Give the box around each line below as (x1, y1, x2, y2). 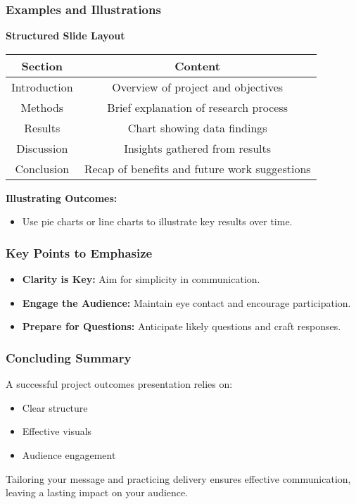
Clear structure (22, 400, 88, 415)
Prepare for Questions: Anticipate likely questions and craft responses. (22, 319, 341, 334)
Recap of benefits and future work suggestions (84, 160, 311, 177)
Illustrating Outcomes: (6, 190, 117, 205)
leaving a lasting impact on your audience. (6, 485, 189, 500)
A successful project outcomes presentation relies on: (6, 377, 233, 391)
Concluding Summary (6, 348, 132, 366)
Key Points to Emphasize (6, 244, 153, 261)
